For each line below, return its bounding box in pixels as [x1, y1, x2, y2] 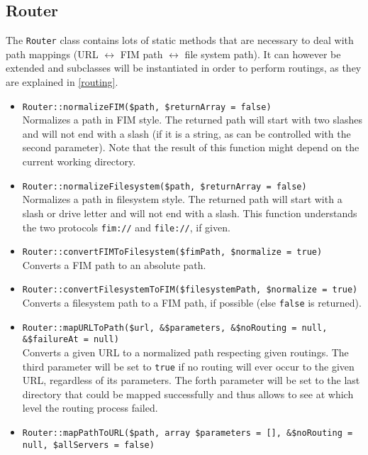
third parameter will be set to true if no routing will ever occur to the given [22, 358, 355, 373]
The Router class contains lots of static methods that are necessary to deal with [6, 33, 354, 48]
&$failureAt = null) [22, 334, 119, 345]
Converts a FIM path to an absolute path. [22, 257, 206, 272]
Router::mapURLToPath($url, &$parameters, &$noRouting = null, [22, 322, 328, 333]
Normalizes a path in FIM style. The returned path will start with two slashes [22, 112, 362, 127]
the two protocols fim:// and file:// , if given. [22, 219, 230, 234]
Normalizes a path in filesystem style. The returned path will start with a [22, 192, 342, 207]
